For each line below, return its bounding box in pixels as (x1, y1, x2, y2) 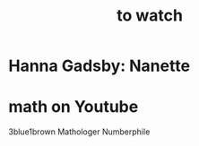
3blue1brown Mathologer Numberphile (8, 126, 151, 137)
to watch (117, 5, 183, 26)
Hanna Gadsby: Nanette (8, 56, 190, 76)
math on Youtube (8, 97, 139, 117)
